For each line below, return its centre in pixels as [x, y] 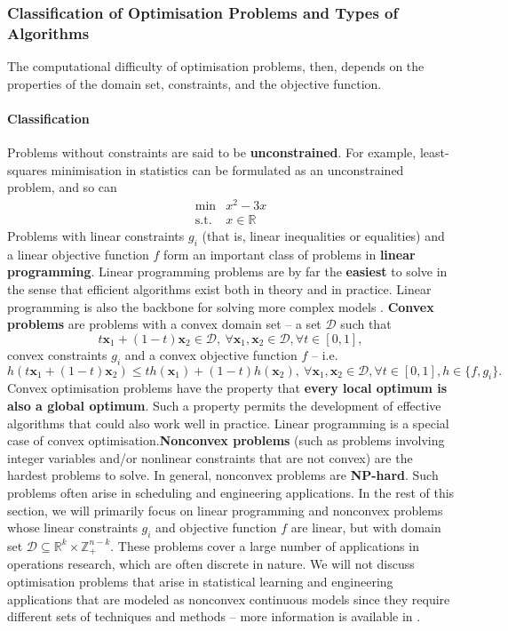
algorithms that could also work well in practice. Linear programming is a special [228, 423]
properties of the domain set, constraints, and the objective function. [194, 83]
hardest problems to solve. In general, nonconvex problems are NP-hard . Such [223, 475]
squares [27, 169]
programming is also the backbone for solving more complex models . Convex [221, 306]
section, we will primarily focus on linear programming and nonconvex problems [225, 510]
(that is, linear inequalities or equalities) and [323, 236]
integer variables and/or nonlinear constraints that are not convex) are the [210, 457]
